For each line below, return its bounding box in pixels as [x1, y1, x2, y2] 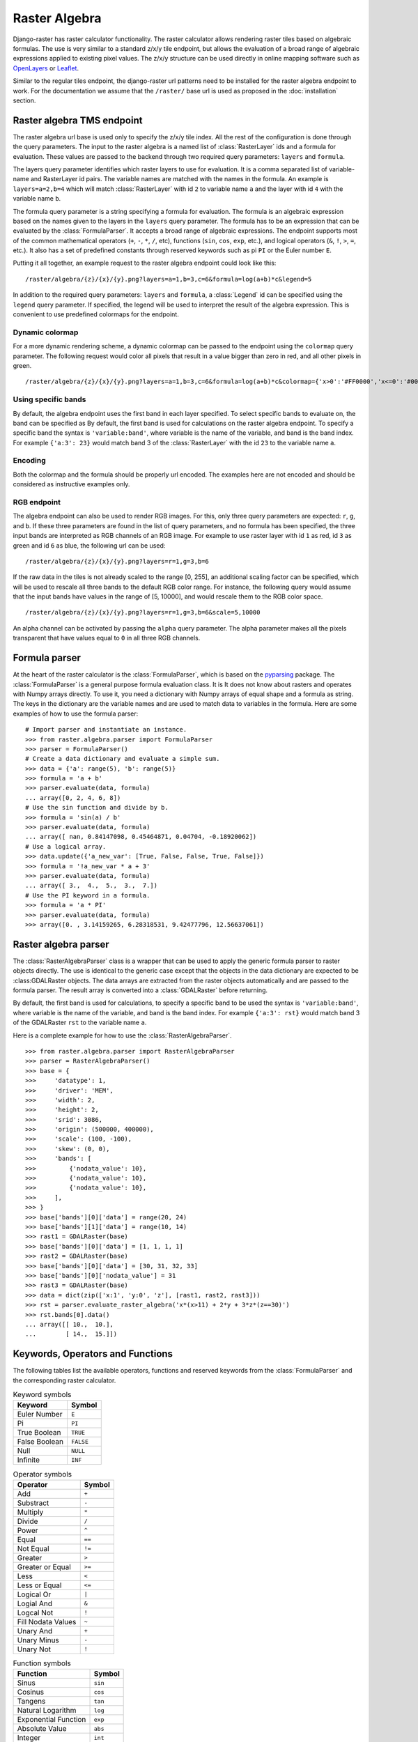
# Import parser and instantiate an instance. [25, 725, 187, 734]
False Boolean [17, 1437, 64, 1447]
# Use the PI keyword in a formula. [25, 891, 150, 899]
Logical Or [17, 1589, 52, 1599]
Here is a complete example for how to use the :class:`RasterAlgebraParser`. [13, 1031, 232, 1040]
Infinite [17, 1455, 40, 1465]
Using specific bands [13, 394, 86, 404]
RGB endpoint [13, 497, 61, 507]
